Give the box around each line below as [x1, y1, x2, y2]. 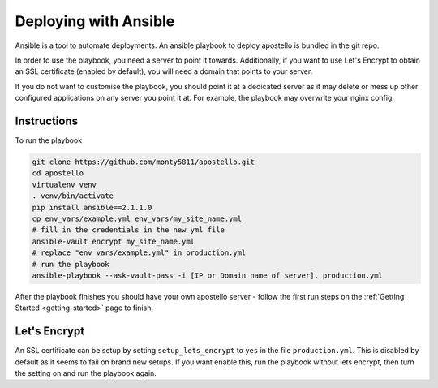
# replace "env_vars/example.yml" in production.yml [32, 248, 247, 257]
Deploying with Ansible [15, 12, 175, 30]
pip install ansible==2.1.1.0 [32, 203, 152, 212]
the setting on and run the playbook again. [15, 368, 157, 377]
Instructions [15, 114, 79, 127]
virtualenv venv [32, 179, 97, 189]
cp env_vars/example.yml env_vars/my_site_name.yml [32, 213, 243, 223]
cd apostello [32, 169, 84, 178]
